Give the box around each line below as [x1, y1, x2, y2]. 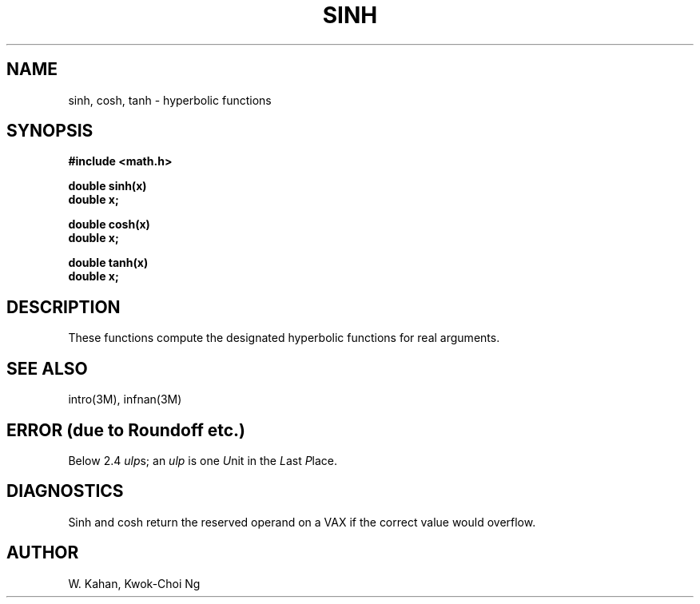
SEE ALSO [6, 358, 88, 379]
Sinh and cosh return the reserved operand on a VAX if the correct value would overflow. [68, 515, 536, 529]
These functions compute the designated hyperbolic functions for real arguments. [68, 331, 500, 345]
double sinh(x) [68, 179, 147, 193]
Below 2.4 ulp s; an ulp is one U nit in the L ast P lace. [68, 453, 338, 467]
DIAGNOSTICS [6, 481, 124, 502]
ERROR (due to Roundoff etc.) [6, 419, 245, 440]
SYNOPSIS [6, 121, 93, 141]
